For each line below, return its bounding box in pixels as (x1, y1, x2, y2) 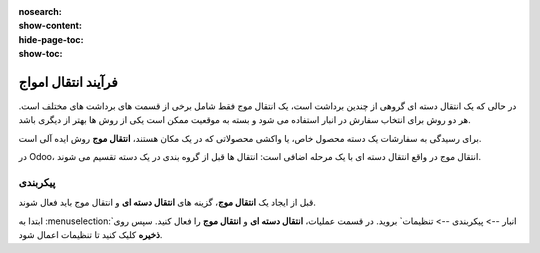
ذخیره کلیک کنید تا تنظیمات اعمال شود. (18, 229, 163, 241)
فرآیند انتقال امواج (18, 73, 119, 90)
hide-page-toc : (18, 33, 84, 45)
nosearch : (18, 6, 62, 17)
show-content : (18, 20, 82, 32)
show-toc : (18, 48, 63, 60)
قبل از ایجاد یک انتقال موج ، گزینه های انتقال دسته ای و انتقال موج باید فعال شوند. (18, 196, 317, 209)
